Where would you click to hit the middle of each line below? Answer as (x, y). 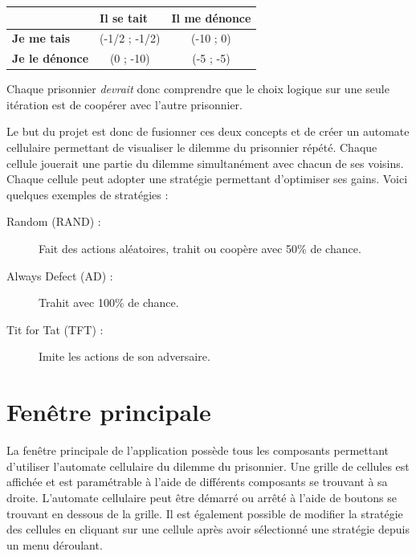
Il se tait (124, 17)
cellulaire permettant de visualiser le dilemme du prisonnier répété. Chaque (192, 147)
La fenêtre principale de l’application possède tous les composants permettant (198, 450)
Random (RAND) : (54, 221)
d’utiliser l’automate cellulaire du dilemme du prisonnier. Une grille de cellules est (208, 466)
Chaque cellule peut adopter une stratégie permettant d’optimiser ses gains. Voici (207, 179)
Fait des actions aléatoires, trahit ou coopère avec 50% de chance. (200, 249)
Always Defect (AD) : (60, 275)
